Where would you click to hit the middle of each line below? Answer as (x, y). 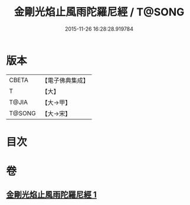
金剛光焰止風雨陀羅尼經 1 (52, 195)
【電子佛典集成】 (65, 80)
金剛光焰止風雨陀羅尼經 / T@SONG (99, 12)
